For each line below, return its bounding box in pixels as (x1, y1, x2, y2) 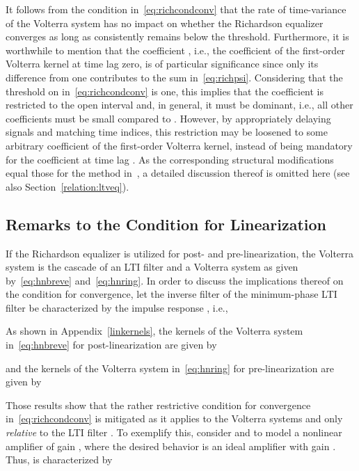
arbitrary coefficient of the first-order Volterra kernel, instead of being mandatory (6, 138, 353, 152)
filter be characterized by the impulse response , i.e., (6, 300, 228, 314)
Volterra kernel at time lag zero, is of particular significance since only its (6, 56, 319, 71)
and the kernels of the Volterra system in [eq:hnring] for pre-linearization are (6, 360, 334, 375)
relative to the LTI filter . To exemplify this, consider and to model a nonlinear (6, 425, 342, 440)
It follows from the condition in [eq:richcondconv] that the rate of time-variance (6, 2, 346, 16)
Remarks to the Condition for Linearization (6, 213, 327, 234)
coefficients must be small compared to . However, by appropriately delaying (6, 111, 331, 125)
